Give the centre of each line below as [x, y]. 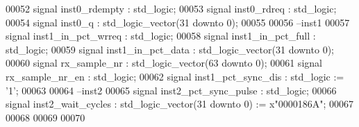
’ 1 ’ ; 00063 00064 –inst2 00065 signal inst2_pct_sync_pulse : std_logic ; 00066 [171, 90]
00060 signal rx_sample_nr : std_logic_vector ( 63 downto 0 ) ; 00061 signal [164, 63]
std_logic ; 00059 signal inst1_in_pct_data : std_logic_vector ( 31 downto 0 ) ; [170, 49]
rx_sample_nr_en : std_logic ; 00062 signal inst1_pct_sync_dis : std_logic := [175, 76]
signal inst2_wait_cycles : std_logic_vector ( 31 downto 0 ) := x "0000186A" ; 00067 [179, 104]
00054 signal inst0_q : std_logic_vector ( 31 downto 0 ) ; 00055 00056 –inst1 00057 [178, 22]
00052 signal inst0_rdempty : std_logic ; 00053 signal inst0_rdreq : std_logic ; [171, 8]
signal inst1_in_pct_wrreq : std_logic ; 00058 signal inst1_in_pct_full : [161, 36]
